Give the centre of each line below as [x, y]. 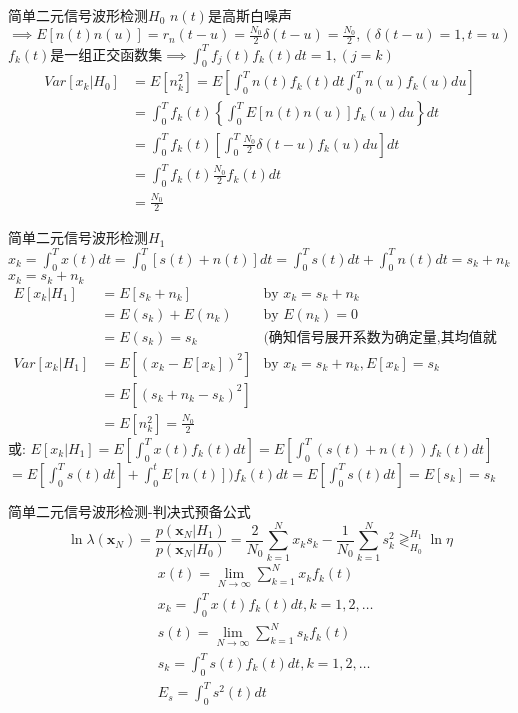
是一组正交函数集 [106, 53]
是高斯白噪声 [249, 15]
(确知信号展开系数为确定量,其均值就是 [380, 337]
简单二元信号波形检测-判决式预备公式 [129, 510]
